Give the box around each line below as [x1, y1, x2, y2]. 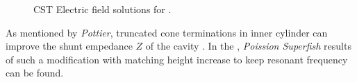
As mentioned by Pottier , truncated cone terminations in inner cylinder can [6, 25, 328, 39]
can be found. [6, 65, 64, 80]
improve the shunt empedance [6, 39, 133, 53]
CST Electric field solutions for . [33, 2, 172, 16]
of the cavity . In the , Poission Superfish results [145, 39, 351, 53]
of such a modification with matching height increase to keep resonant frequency [6, 52, 348, 66]
